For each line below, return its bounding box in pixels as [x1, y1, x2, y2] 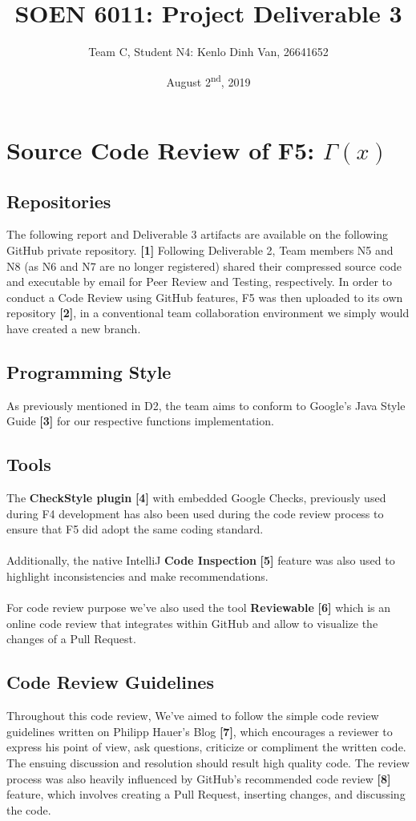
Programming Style [6, 359, 172, 384]
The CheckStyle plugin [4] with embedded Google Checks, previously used [6, 489, 386, 506]
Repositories [6, 188, 111, 213]
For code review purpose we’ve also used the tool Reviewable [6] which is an [6, 599, 391, 616]
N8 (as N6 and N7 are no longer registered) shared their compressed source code [6, 257, 402, 274]
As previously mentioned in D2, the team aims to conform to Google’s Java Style [6, 396, 406, 413]
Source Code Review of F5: [6, 133, 315, 166]
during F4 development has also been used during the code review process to [6, 505, 384, 521]
